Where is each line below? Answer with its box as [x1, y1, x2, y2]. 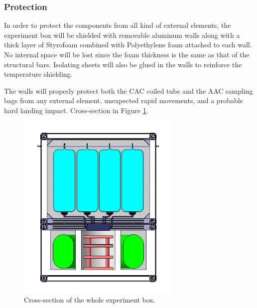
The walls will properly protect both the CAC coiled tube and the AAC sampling [4, 85, 253, 96]
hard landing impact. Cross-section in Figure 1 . [4, 105, 148, 115]
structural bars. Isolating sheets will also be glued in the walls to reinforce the [4, 59, 242, 69]
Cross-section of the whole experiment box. [24, 295, 155, 305]
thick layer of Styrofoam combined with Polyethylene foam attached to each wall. [4, 39, 252, 50]
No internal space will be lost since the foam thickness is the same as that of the [4, 49, 250, 59]
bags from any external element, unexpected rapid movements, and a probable [4, 95, 243, 106]
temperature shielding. [4, 69, 73, 79]
